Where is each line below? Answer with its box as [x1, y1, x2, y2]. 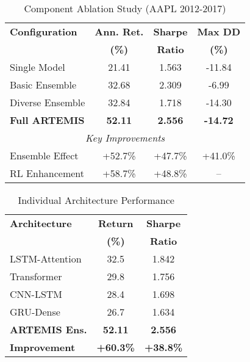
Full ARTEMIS [10, 113, 85, 127]
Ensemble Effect [10, 148, 79, 162]
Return [98, 216, 134, 230]
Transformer [10, 269, 62, 283]
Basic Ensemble [10, 78, 77, 92]
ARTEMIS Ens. [10, 322, 87, 336]
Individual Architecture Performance [18, 193, 174, 207]
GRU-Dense [10, 305, 60, 319]
